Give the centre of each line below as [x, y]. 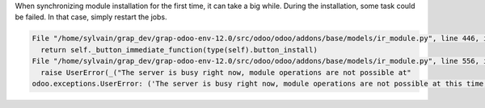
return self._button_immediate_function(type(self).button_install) [179, 50]
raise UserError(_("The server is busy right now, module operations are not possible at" [226, 72]
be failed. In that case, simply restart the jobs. [91, 17]
